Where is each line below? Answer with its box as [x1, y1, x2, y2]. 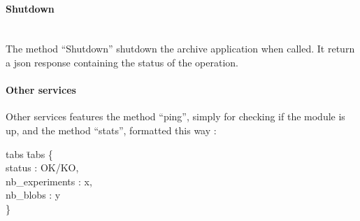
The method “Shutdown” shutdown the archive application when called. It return [6, 41, 355, 56]
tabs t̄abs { [6, 146, 53, 161]
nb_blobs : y [6, 187, 61, 202]
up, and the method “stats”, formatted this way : [6, 122, 217, 137]
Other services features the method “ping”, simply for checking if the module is [6, 109, 345, 124]
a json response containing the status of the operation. [6, 55, 238, 69]
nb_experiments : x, [6, 173, 92, 188]
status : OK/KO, [6, 160, 79, 175]
